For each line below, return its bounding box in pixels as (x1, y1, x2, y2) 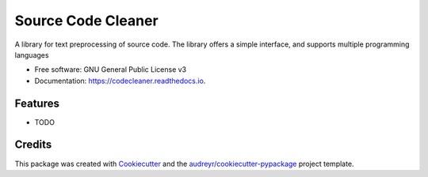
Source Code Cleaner (14, 12, 159, 29)
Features (14, 96, 59, 110)
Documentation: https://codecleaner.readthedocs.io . (34, 76, 206, 85)
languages (14, 50, 49, 59)
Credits (14, 138, 52, 152)
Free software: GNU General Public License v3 (34, 65, 187, 74)
